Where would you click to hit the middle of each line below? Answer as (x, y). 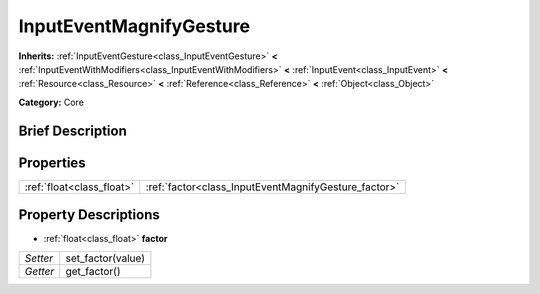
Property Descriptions (89, 215)
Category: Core (51, 102)
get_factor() (93, 271)
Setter (39, 258)
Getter (39, 271)
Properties (52, 162)
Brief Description (72, 130)
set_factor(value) (105, 258)
